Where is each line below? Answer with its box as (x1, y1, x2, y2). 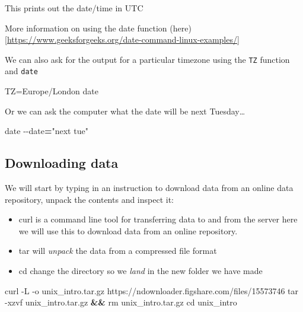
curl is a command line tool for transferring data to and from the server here (18, 213, 298, 225)
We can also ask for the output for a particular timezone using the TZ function (5, 53, 290, 65)
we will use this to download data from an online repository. (18, 224, 238, 237)
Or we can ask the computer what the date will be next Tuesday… (5, 104, 245, 117)
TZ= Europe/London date (5, 85, 98, 97)
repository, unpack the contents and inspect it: (5, 193, 174, 205)
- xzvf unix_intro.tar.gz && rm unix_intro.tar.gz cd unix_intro (5, 296, 237, 308)
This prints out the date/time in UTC (5, 2, 143, 14)
